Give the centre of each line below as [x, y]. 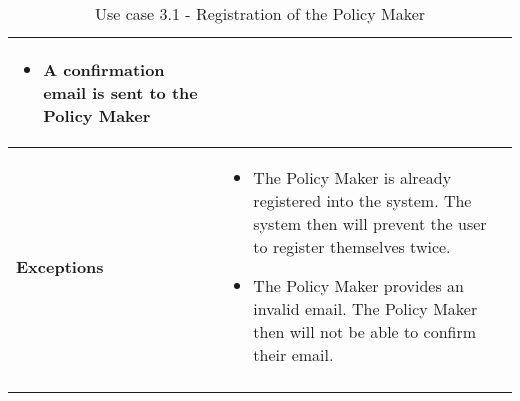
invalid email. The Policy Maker [365, 308]
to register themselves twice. [352, 246]
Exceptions [60, 266]
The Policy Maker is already [352, 177]
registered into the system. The [362, 200]
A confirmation [104, 69]
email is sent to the [120, 92]
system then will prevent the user [370, 223]
